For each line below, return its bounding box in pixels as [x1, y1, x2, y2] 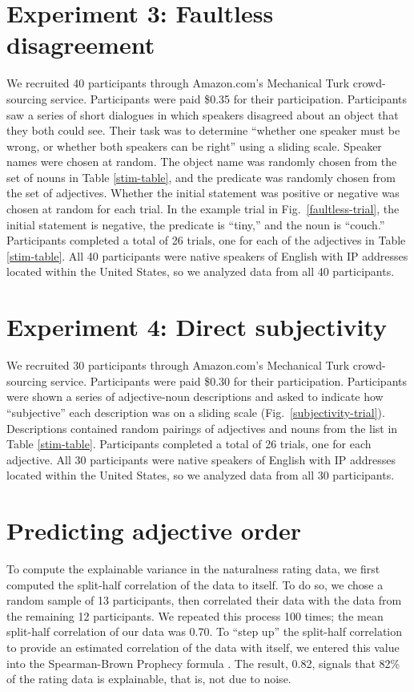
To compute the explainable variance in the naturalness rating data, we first [6, 560, 380, 577]
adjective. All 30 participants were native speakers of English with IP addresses [6, 451, 396, 467]
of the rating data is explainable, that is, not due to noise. [6, 670, 291, 687]
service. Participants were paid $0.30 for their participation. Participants [50, 372, 407, 389]
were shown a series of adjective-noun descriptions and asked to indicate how [6, 388, 384, 405]
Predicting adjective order [6, 514, 302, 547]
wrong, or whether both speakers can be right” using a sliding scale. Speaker [6, 137, 382, 154]
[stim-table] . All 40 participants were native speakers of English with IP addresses [6, 247, 408, 264]
